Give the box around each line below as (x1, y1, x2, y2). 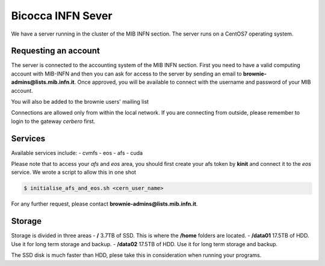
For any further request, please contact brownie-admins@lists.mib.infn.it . (11, 200, 198, 207)
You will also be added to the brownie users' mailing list (11, 98, 149, 106)
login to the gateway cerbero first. (11, 118, 96, 125)
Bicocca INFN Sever (11, 9, 113, 22)
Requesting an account (11, 46, 101, 56)
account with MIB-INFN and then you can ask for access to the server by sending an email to (11, 70, 242, 77)
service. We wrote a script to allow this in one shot (11, 169, 137, 176)
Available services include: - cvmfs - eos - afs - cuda (11, 149, 143, 156)
